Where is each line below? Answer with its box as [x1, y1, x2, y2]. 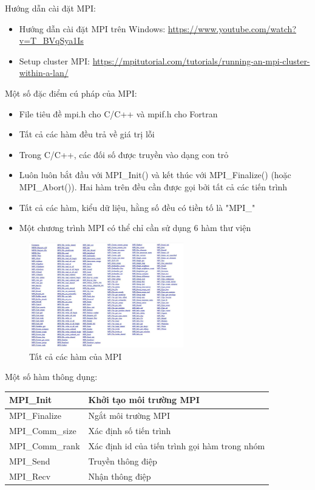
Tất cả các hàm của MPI [29, 350, 122, 362]
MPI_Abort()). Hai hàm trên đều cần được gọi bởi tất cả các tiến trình [19, 180, 288, 193]
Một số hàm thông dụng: [5, 370, 98, 383]
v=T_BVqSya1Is [19, 34, 84, 47]
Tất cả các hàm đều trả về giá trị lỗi [19, 128, 155, 140]
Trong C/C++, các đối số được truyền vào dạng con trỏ [19, 148, 229, 160]
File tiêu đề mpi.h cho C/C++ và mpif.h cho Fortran [19, 107, 218, 120]
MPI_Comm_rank [9, 439, 80, 452]
